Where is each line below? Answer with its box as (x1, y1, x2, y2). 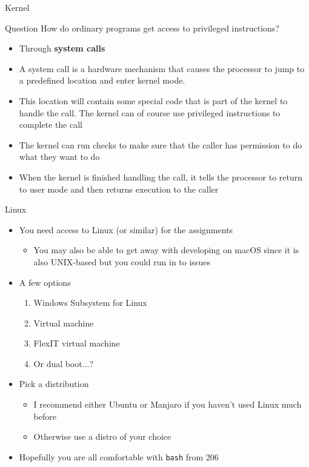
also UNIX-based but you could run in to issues (33, 255, 210, 268)
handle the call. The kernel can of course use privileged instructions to (19, 106, 281, 119)
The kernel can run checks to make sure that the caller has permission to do (19, 138, 302, 151)
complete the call (19, 118, 82, 131)
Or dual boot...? (33, 357, 94, 369)
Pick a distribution (19, 377, 89, 390)
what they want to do (19, 150, 100, 163)
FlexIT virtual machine (33, 337, 120, 349)
